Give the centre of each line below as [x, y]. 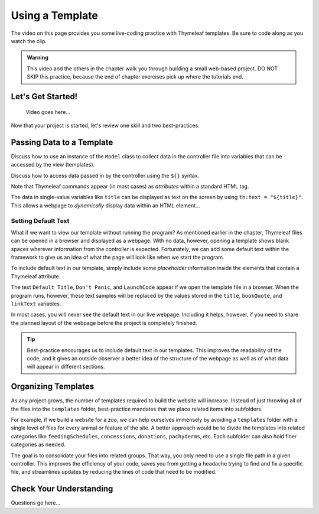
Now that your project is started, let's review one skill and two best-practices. [105, 125]
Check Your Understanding [62, 489]
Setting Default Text [40, 220]
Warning [38, 58]
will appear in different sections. [66, 367]
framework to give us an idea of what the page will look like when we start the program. [118, 258]
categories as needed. [38, 445]
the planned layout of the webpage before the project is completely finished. [104, 323]
